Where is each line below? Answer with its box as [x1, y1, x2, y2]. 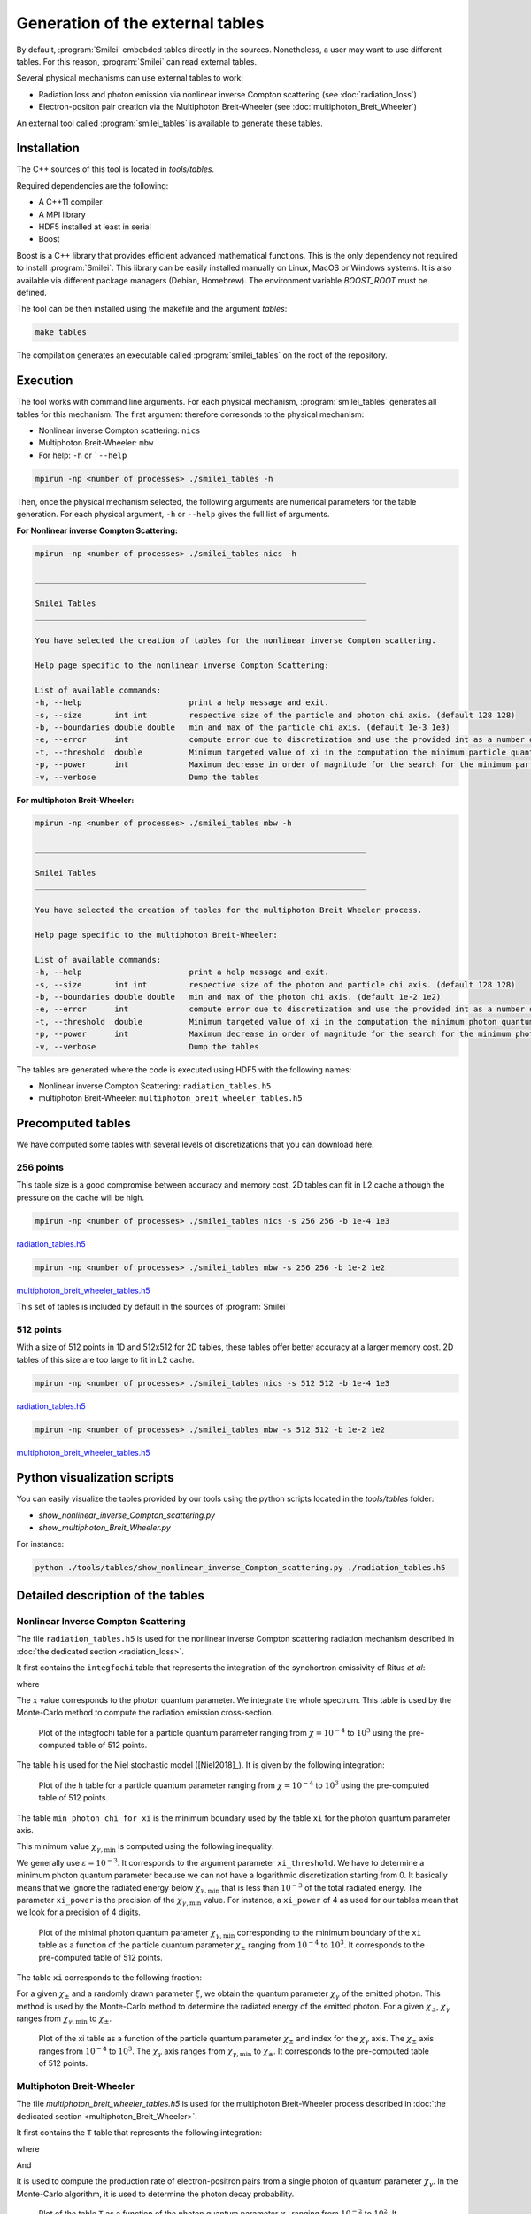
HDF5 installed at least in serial [38, 221, 152, 232]
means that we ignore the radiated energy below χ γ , [16, 1882, 207, 1895]
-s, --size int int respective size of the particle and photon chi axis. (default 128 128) [35, 709, 516, 720]
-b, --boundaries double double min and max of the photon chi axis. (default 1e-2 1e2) [35, 992, 442, 1002]
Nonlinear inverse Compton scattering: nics [38, 425, 201, 436]
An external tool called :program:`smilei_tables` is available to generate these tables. [16, 118, 323, 128]
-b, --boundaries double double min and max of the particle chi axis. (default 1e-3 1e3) [35, 722, 450, 732]
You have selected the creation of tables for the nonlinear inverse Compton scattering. [35, 636, 437, 646]
